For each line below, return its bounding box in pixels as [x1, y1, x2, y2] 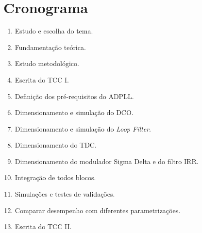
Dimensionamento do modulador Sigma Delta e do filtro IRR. [15, 156, 199, 166]
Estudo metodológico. [15, 58, 79, 68]
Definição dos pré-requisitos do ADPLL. [15, 91, 134, 101]
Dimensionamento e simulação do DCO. [15, 107, 134, 117]
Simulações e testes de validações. [15, 189, 115, 199]
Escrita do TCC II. [15, 221, 72, 232]
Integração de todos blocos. [15, 172, 96, 183]
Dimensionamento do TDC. [15, 140, 97, 150]
